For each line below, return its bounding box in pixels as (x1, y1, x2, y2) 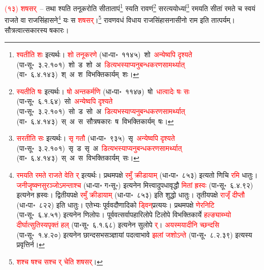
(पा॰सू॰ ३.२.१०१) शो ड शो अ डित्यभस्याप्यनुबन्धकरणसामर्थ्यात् (16, 59, 185, 69)
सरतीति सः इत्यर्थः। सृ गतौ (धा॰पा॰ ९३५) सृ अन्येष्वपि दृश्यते (16, 133, 175, 143)
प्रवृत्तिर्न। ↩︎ (16, 239, 45, 250)
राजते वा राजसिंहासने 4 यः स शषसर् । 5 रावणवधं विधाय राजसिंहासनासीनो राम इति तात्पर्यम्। (5, 13, 235, 25)
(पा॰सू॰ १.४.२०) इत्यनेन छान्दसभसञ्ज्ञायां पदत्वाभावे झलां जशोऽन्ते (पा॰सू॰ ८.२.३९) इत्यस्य (16, 229, 252, 240)
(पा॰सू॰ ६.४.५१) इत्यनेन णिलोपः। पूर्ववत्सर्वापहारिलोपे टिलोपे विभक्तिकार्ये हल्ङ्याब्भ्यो (16, 209, 231, 220)
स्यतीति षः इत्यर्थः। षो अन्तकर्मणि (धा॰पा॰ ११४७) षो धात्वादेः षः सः (16, 86, 190, 96)
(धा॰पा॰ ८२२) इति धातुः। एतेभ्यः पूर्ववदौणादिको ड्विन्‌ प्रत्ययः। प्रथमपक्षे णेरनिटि (16, 199, 215, 210)
